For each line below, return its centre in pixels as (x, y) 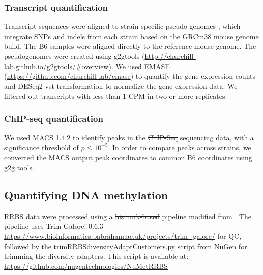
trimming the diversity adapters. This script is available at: (96, 256)
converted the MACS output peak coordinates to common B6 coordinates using (128, 157)
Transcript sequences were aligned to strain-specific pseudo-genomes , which (122, 26)
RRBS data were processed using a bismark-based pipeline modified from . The (128, 216)
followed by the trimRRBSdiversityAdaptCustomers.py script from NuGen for (126, 246)
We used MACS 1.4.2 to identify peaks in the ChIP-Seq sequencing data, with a (129, 137)
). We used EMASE (139, 66)
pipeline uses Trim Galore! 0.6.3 (54, 226)
